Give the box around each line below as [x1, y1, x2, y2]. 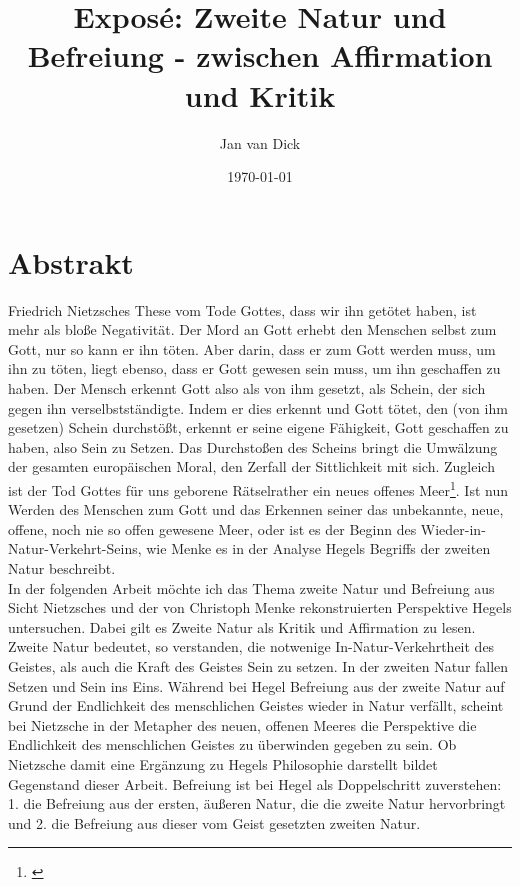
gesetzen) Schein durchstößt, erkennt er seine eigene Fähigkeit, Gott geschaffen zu [8, 417, 509, 438]
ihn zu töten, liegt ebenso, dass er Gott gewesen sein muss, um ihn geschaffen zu [8, 358, 501, 379]
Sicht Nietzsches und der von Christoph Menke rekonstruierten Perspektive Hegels [8, 597, 512, 618]
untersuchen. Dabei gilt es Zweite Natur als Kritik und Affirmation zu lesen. [8, 616, 476, 637]
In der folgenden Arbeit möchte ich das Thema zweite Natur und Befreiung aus [8, 577, 495, 598]
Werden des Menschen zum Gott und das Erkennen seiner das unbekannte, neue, [8, 499, 504, 520]
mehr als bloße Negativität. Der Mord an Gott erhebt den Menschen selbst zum [8, 319, 497, 340]
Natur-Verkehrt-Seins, [8, 538, 142, 559]
